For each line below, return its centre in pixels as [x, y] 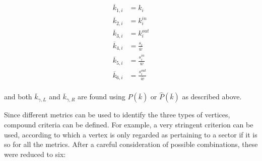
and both [18, 97]
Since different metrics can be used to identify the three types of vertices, [117, 115]
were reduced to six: [35, 154]
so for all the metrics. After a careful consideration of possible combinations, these [131, 144]
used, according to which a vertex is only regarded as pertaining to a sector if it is [131, 134]
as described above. [212, 97]
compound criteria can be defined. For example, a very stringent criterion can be [129, 124]
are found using [102, 97]
